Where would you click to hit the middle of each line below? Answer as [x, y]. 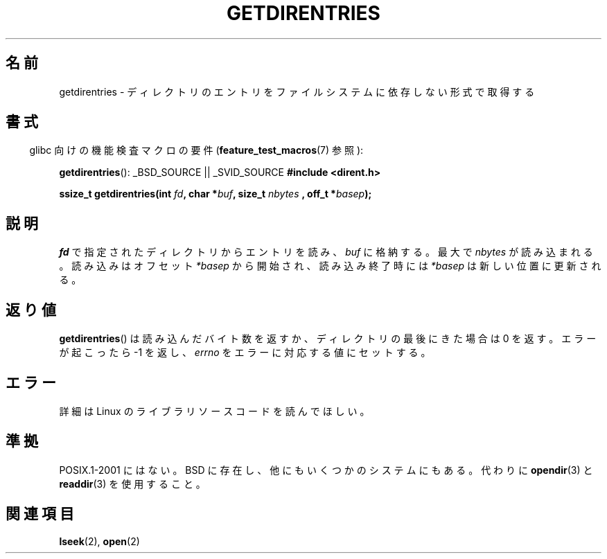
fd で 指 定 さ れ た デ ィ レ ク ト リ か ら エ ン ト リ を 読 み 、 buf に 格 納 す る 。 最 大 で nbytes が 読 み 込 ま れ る [326, 252]
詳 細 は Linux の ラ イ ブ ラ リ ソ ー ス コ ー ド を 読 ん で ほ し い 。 [214, 411]
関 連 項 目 [40, 514]
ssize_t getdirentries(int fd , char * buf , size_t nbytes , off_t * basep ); [215, 194]
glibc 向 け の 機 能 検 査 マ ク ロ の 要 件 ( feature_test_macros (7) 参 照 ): [196, 150]
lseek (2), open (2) [99, 541]
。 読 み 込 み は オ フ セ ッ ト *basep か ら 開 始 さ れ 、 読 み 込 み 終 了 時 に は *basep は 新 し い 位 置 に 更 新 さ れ [330, 266]
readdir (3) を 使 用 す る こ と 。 [132, 483]
